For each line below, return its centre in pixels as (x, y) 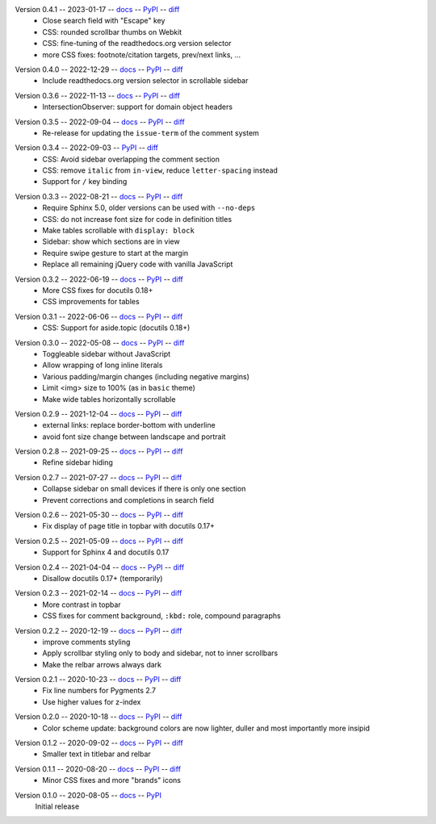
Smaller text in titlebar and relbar (96, 754)
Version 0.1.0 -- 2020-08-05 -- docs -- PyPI (88, 795)
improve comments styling (86, 642)
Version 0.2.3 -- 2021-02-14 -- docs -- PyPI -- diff (99, 593)
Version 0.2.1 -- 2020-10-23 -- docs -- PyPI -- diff (98, 680)
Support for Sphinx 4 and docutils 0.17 (106, 552)
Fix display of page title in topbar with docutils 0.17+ (129, 526)
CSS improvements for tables (91, 302)
